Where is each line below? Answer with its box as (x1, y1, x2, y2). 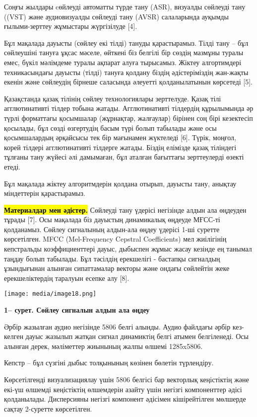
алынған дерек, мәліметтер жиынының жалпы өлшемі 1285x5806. (4, 340, 203, 351)
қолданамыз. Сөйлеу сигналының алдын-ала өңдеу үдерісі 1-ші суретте (4, 224, 220, 234)
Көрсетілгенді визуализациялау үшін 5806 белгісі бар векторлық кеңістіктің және (4, 374, 249, 385)
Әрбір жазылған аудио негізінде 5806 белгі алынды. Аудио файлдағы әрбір (4, 321, 231, 332)
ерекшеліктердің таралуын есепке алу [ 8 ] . (4, 272, 129, 283)
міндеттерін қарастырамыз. (4, 188, 85, 198)
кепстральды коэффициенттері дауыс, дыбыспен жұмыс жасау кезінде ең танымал (4, 244, 252, 254)
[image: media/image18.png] (4, 290, 97, 298)
